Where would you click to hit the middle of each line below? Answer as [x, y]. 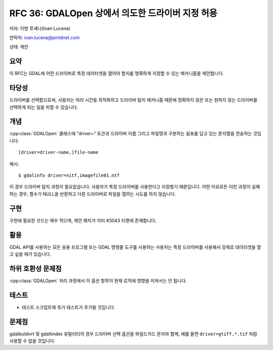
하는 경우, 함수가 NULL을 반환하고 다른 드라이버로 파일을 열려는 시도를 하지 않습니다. [93, 194]
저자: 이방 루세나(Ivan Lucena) [40, 28]
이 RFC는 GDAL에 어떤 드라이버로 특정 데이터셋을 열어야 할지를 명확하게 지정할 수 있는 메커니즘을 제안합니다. [117, 73]
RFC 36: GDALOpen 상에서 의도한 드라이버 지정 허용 [113, 13]
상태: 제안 [19, 47]
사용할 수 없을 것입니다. [32, 341]
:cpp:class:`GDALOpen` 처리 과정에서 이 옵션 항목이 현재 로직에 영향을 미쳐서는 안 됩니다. [98, 281]
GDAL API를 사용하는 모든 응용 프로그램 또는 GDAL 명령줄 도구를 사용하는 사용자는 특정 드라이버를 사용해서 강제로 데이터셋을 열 [135, 247]
